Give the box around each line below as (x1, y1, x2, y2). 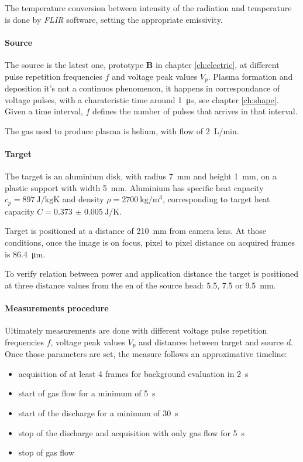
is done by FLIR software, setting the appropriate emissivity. (5, 13, 223, 25)
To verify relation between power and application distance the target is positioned (5, 267, 299, 280)
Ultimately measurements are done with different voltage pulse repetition (5, 324, 267, 337)
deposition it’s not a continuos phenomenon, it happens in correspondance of (5, 82, 280, 94)
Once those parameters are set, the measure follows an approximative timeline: (5, 348, 287, 360)
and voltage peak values (112, 70, 198, 82)
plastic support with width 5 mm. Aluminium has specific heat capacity (5, 181, 264, 193)
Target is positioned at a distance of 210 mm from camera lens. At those (5, 225, 266, 237)
